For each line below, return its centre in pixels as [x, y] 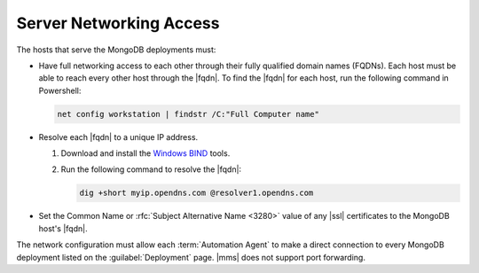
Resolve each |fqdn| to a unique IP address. [118, 136]
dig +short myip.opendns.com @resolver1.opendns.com [196, 193]
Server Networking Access [118, 23]
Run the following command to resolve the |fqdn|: [151, 169]
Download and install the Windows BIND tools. [145, 153]
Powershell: [60, 90]
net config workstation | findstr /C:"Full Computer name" [188, 114]
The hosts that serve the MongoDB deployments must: [116, 50]
